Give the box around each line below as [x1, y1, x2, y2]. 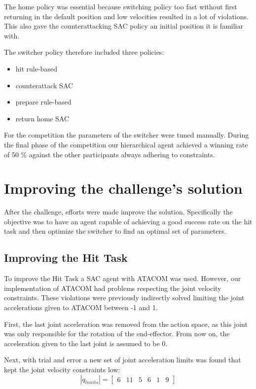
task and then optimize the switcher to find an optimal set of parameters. [4, 226, 226, 236]
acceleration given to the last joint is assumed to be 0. [4, 338, 168, 348]
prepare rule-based [15, 97, 72, 107]
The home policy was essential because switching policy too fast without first [4, 1, 237, 11]
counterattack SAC [15, 80, 73, 90]
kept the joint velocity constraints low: [4, 364, 120, 374]
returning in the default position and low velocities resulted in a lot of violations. [4, 11, 249, 21]
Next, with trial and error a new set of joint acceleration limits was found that [4, 354, 241, 365]
